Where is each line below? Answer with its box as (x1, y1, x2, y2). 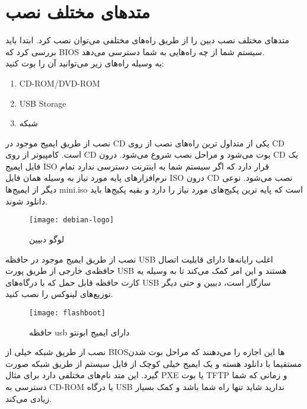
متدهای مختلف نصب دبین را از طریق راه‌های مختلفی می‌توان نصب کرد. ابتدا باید (5, 34, 289, 46)
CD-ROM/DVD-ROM (19, 76, 100, 89)
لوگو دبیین (29, 232, 65, 245)
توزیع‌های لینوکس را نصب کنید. (5, 287, 113, 300)
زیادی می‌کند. (5, 392, 52, 404)
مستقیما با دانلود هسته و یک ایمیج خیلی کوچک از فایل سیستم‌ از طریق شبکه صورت (5, 357, 302, 369)
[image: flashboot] (29, 308, 105, 317)
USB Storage (19, 97, 66, 109)
